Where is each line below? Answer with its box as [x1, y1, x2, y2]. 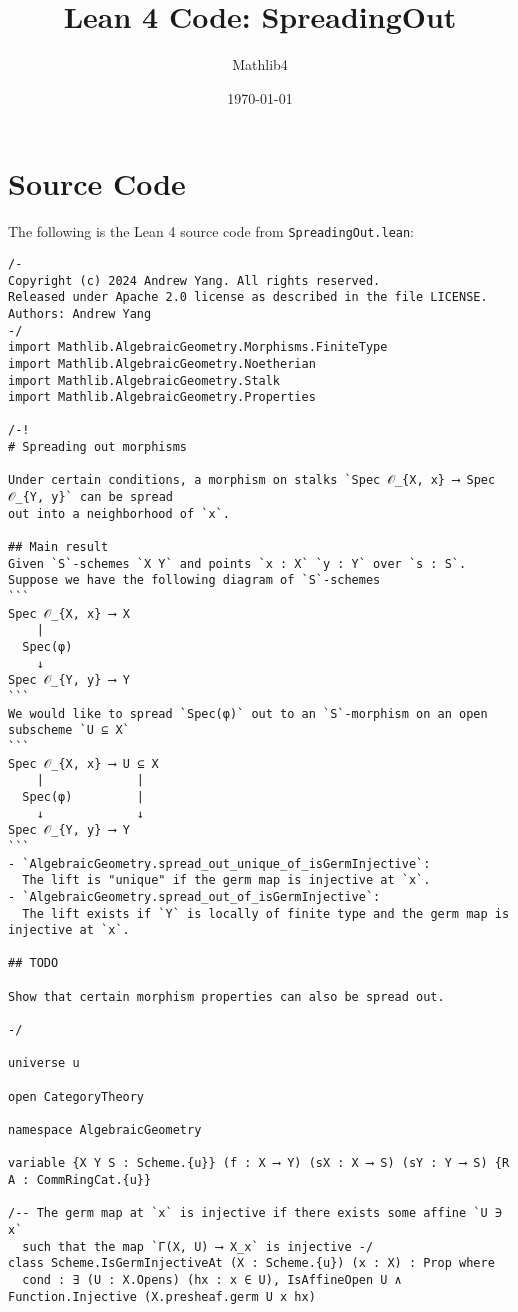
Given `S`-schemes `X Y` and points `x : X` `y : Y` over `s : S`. [8, 556, 467, 571]
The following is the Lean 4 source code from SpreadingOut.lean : [8, 221, 415, 242]
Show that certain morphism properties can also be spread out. [8, 989, 445, 1004]
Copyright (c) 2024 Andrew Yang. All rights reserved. [8, 273, 381, 288]
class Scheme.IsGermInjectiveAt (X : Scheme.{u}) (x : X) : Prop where [8, 1256, 495, 1271]
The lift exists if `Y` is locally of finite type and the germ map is [22, 906, 510, 921]
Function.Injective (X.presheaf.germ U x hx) [8, 1289, 316, 1304]
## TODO [8, 956, 59, 971]
